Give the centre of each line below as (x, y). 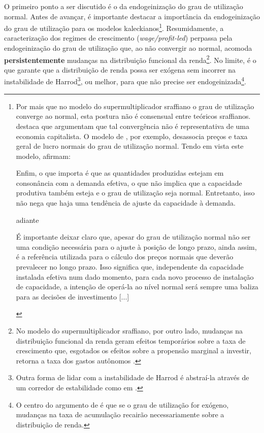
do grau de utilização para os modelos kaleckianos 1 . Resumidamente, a (114, 27)
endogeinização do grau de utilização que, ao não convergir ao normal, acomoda (128, 48)
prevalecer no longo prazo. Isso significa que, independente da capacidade (130, 267)
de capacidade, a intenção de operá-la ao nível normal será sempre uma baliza (137, 287)
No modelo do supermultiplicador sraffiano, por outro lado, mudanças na (129, 330)
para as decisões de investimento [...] (73, 296)
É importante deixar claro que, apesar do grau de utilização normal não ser (133, 237)
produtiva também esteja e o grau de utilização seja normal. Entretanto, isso (135, 193)
